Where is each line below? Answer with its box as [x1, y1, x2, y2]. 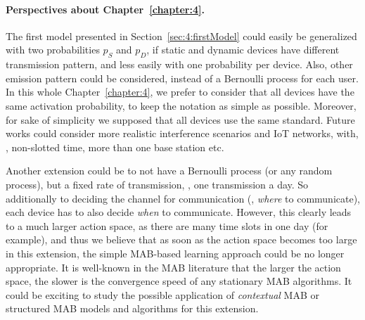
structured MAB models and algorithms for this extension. [6, 301, 259, 316]
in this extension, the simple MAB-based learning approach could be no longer [6, 245, 345, 260]
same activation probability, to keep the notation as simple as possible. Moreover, [6, 98, 357, 113]
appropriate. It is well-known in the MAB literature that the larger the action [6, 260, 341, 274]
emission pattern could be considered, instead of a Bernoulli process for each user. [6, 70, 359, 85]
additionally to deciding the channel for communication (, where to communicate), [6, 191, 360, 205]
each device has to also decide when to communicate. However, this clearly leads [6, 205, 352, 219]
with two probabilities [6, 42, 100, 57]
